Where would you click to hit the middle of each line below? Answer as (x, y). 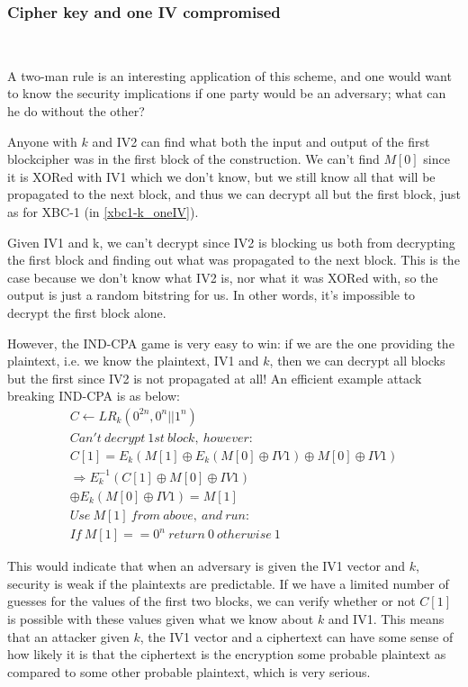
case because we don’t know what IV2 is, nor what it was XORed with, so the (223, 277)
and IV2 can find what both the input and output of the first (261, 141)
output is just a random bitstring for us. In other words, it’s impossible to (211, 295)
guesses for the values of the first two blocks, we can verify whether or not (211, 601)
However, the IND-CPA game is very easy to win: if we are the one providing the (231, 343)
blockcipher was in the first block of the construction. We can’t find (193, 159)
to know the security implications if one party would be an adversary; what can (227, 93)
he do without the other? (76, 111)
